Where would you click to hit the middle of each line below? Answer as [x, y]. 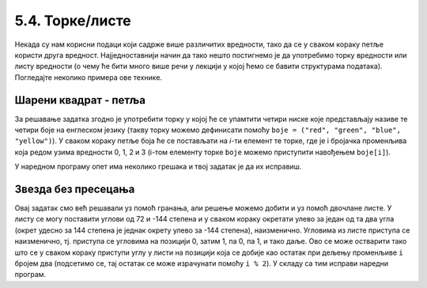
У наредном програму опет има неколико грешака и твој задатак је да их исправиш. [158, 167]
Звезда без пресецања [75, 189]
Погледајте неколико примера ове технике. [88, 77]
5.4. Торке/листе [73, 21]
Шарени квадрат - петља [80, 100]
